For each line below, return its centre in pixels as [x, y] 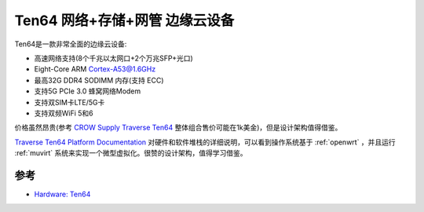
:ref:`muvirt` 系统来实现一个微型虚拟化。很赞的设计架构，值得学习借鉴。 [131, 153]
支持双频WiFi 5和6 [64, 113]
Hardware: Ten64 [62, 194]
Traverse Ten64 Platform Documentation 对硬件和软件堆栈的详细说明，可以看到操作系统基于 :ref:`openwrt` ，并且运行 [205, 142]
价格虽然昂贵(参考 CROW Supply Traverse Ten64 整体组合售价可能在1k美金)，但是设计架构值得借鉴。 [178, 128]
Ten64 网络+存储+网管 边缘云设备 [124, 20]
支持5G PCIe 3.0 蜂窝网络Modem [88, 91]
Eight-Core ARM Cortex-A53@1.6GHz [95, 69]
